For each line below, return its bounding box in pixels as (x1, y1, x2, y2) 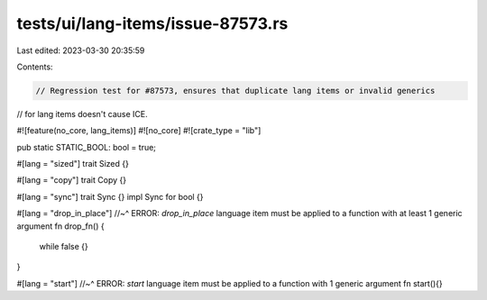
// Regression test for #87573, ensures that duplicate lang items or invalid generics (35, 86, 436, 95)
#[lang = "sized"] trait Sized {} (16, 159, 130, 169)
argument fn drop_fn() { (16, 221, 105, 232)
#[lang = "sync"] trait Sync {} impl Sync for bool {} (16, 191, 204, 202)
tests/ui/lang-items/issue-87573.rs (16, 14, 289, 33)
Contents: (16, 61, 53, 72)
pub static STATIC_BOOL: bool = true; (16, 141, 157, 152)
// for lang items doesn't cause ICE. (16, 108, 148, 119)
